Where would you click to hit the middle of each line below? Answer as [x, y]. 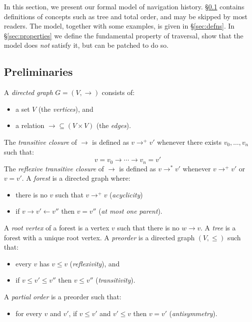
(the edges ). [114, 125]
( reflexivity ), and [95, 263]
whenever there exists [189, 142]
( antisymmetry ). [193, 313]
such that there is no [148, 227]
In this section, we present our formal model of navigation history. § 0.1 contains [124, 6]
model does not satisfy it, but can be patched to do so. [86, 45]
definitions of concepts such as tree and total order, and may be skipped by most [126, 16]
